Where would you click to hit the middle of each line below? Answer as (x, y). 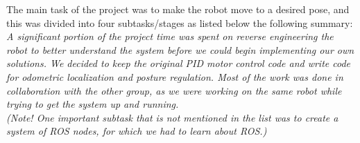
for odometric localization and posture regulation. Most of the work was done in (175, 76)
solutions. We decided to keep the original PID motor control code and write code (179, 63)
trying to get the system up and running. (93, 104)
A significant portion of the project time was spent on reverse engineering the (170, 36)
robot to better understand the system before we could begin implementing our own (180, 49)
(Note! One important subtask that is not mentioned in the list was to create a (172, 117)
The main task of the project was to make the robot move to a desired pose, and (178, 9)
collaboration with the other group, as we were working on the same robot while (174, 90)
